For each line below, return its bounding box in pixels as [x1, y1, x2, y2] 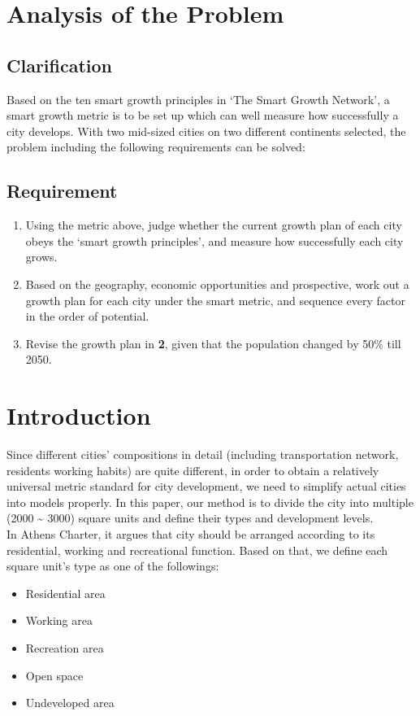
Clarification [6, 52, 113, 77]
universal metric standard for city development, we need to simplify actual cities [6, 478, 406, 495]
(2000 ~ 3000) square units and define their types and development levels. [6, 509, 374, 526]
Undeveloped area [25, 694, 115, 711]
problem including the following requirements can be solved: [6, 138, 305, 155]
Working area [25, 612, 93, 629]
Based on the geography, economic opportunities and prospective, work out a [25, 275, 409, 292]
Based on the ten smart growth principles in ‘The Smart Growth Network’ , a [6, 90, 390, 107]
